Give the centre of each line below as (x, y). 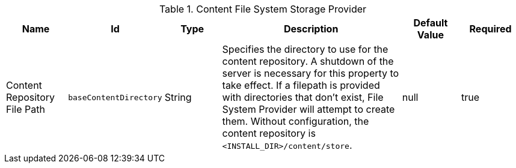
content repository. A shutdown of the (308, 61)
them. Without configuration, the (296, 121)
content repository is (269, 133)
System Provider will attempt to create (309, 109)
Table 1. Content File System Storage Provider (263, 9)
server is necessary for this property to (311, 73)
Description (311, 29)
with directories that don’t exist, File (303, 97)
